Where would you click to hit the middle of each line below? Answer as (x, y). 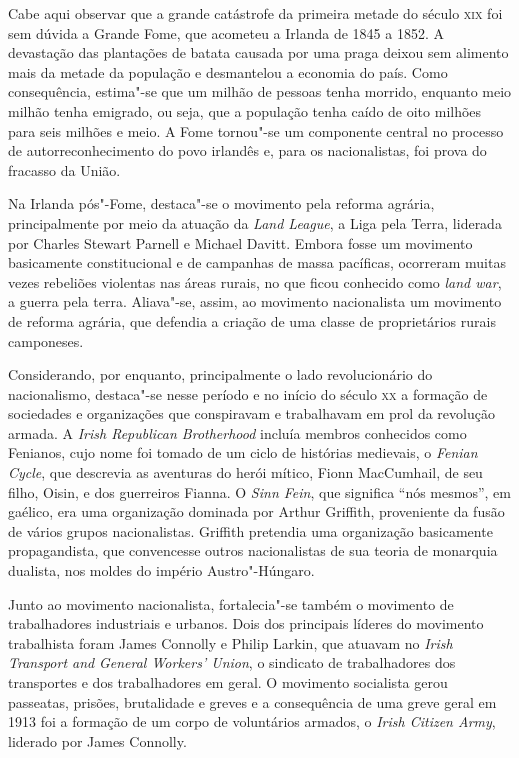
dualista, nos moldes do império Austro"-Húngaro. (161, 570)
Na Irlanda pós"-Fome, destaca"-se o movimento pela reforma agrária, (221, 203)
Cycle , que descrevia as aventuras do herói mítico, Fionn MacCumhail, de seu (245, 472)
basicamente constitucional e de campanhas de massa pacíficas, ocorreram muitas (257, 262)
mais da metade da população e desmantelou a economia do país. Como (228, 71)
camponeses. (46, 340)
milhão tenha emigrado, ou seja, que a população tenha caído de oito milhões (245, 110)
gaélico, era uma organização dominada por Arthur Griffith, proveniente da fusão (256, 511)
